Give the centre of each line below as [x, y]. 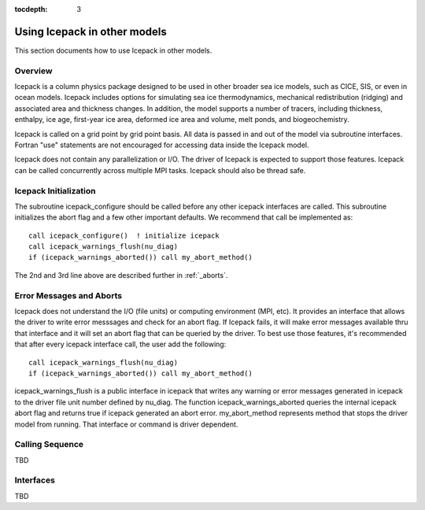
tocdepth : [31, 9]
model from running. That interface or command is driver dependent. [126, 424]
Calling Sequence [49, 445]
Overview [33, 71]
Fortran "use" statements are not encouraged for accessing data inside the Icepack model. [162, 145]
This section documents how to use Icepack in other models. [113, 50]
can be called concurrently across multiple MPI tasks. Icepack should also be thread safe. [160, 170]
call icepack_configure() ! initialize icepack [124, 235]
